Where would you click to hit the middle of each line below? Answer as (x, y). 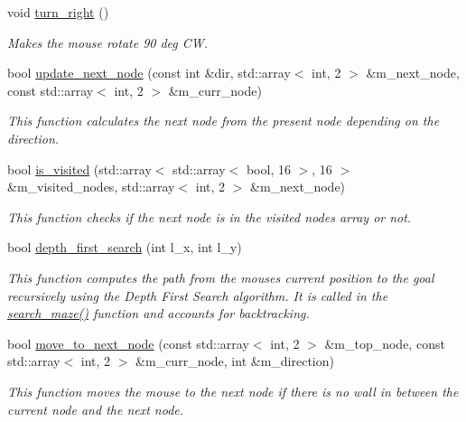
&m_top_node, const (385, 343)
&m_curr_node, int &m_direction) (235, 361)
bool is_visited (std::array (79, 169)
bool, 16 (268, 169)
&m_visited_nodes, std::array (91, 187)
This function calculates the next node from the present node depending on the (224, 121)
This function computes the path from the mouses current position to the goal (221, 277)
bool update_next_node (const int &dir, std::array (149, 73)
